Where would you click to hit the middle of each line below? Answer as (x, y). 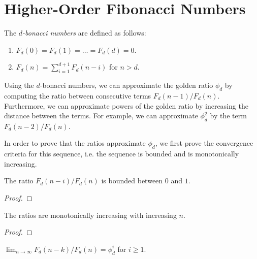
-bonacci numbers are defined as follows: (84, 33)
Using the (19, 85)
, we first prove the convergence (204, 143)
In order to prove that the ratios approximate (75, 143)
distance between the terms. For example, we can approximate (101, 116)
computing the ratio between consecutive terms (78, 95)
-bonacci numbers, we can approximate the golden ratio (126, 85)
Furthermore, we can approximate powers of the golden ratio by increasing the (126, 105)
